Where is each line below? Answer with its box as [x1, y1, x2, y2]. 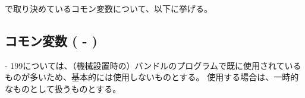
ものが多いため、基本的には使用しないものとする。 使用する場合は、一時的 [5, 71, 299, 83]
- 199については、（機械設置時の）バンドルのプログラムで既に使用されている [5, 59, 301, 71]
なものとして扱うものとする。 [5, 82, 121, 94]
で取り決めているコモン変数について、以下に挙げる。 [5, 2, 212, 14]
